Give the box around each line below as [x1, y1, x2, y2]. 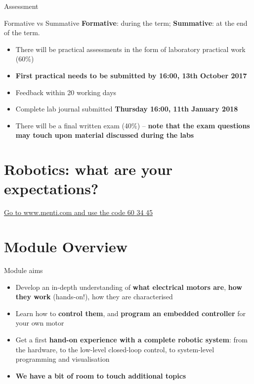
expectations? [4, 178, 99, 199]
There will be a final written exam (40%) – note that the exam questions [15, 120, 250, 130]
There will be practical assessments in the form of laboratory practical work [15, 44, 246, 54]
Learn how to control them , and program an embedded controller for [15, 308, 246, 318]
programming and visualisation [15, 354, 110, 364]
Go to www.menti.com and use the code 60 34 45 [4, 207, 153, 218]
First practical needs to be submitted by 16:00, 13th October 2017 [15, 70, 247, 80]
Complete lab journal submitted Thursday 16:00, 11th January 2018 [15, 104, 238, 114]
